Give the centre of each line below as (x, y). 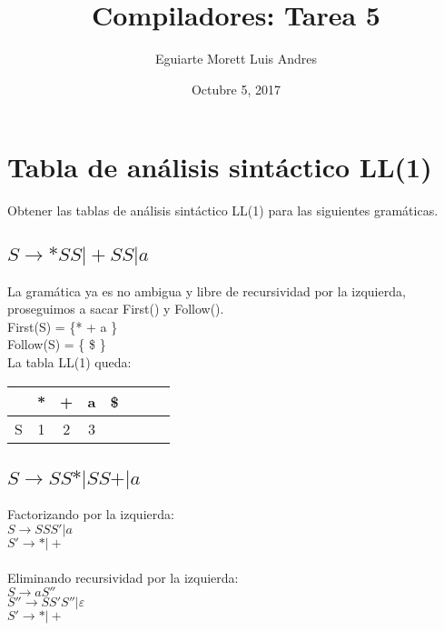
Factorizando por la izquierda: (91, 514)
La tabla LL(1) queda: (69, 362)
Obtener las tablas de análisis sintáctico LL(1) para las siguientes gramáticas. (223, 210)
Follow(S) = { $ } (57, 344)
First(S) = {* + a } (63, 326)
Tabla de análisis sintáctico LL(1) (220, 167)
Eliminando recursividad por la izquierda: (123, 577)
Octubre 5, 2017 (236, 89)
